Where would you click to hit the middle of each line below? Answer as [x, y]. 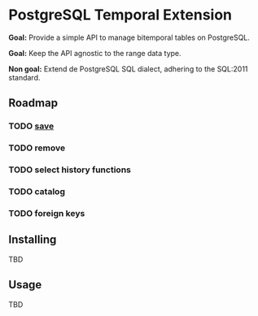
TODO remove [37, 148]
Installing [33, 240]
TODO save [31, 126]
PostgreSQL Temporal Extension [120, 15]
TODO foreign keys [47, 213]
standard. [24, 77]
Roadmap [33, 103]
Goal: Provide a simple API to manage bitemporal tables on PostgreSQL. [129, 37]
